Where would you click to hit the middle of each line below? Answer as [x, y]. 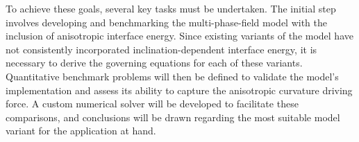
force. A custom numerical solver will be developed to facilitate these [152, 104]
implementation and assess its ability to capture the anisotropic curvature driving [179, 90]
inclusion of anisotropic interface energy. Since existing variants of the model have [179, 36]
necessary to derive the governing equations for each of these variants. [154, 63]
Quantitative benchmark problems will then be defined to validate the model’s [172, 76]
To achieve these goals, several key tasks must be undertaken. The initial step [171, 8]
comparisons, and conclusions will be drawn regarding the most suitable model [173, 117]
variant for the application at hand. [81, 131]
